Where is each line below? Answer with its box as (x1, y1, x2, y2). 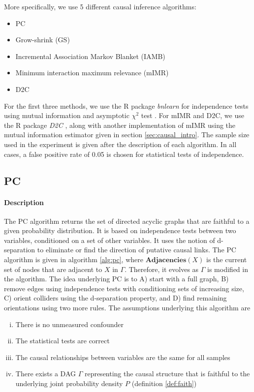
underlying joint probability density (15, 378, 123, 389)
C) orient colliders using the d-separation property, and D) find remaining (4, 293, 227, 303)
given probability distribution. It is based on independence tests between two (4, 225, 236, 236)
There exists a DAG (15, 368, 76, 379)
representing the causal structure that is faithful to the (84, 368, 250, 379)
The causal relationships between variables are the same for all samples (15, 352, 230, 362)
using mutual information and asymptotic (4, 110, 129, 121)
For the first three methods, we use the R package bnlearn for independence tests (4, 100, 249, 111)
